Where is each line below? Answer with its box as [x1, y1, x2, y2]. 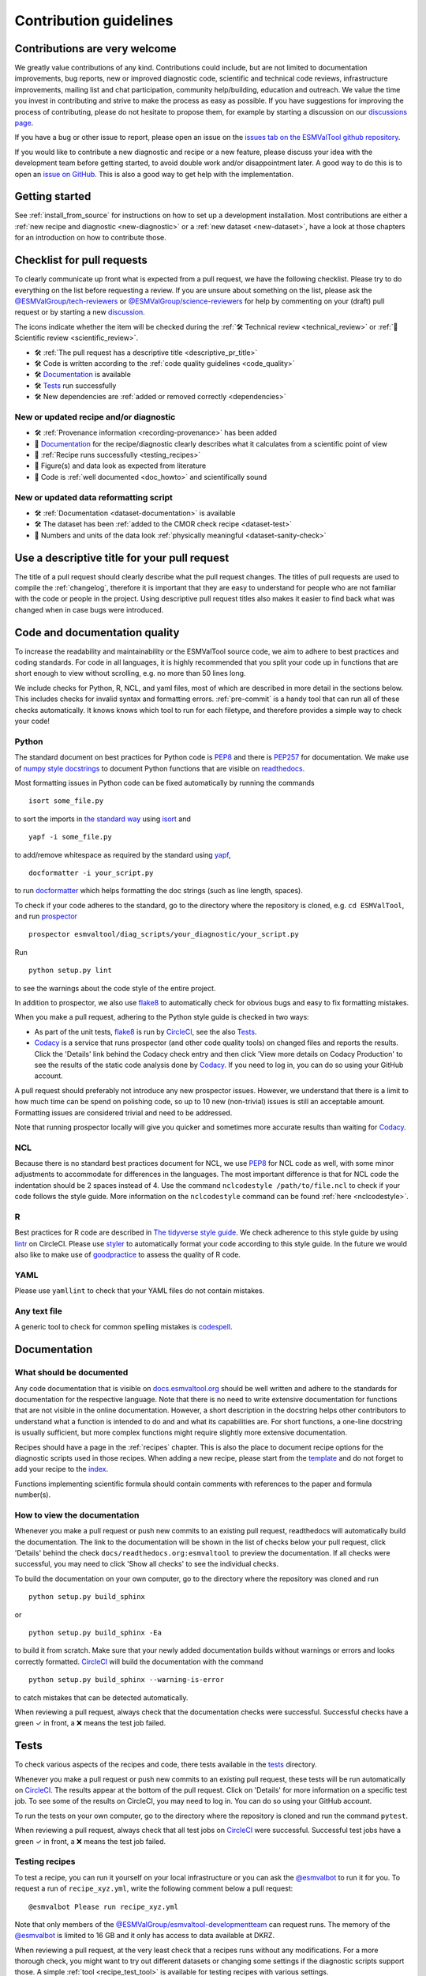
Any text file [14, 1306, 62, 1317]
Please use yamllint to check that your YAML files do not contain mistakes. [14, 1286, 265, 1295]
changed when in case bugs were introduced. [14, 605, 164, 614]
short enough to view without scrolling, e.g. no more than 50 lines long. [14, 669, 246, 678]
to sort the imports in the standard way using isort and [14, 814, 191, 824]
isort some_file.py [28, 797, 104, 805]
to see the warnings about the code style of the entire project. [14, 983, 216, 993]
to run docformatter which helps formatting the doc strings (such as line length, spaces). [14, 886, 303, 896]
